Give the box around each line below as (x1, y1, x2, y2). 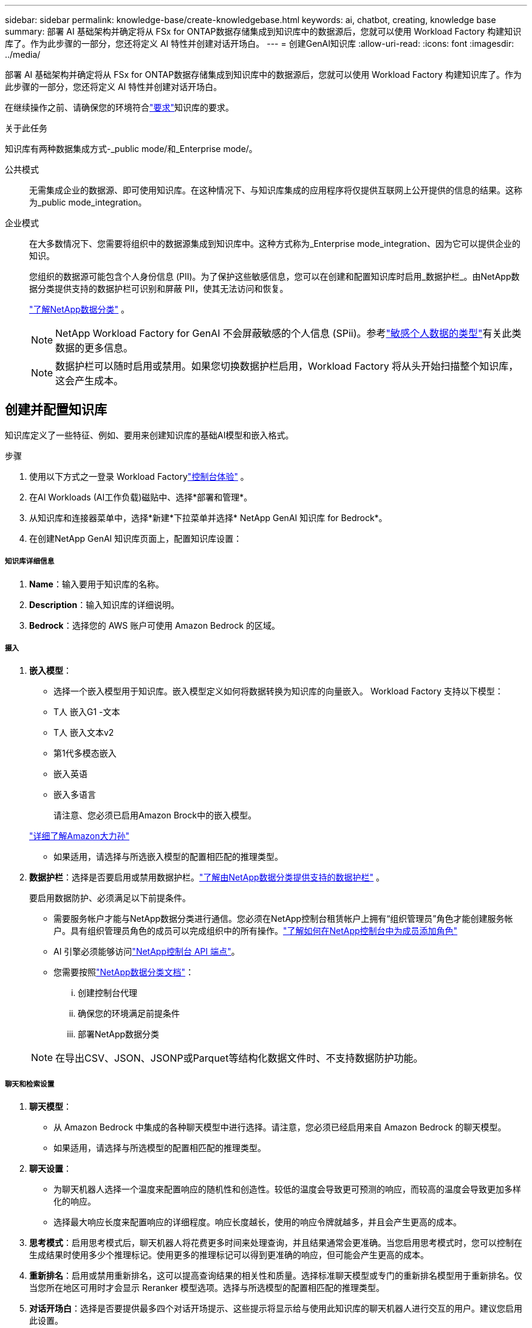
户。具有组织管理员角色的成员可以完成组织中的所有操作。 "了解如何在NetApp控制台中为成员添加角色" (53, 925, 458, 936)
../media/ (5, 49, 41, 60)
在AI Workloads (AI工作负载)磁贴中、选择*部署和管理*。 (29, 491, 253, 502)
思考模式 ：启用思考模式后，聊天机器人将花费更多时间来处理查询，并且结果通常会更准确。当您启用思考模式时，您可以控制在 (29, 1237, 522, 1248)
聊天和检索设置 (5, 1079, 55, 1088)
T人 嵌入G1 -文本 (53, 707, 120, 718)
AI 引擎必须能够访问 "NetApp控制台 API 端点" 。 (53, 946, 240, 957)
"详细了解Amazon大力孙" (29, 831, 130, 842)
